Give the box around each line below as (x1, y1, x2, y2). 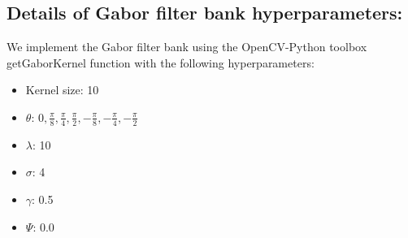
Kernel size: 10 (25, 81, 99, 98)
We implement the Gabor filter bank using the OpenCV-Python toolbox (7, 38, 367, 55)
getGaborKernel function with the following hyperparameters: (7, 54, 315, 71)
